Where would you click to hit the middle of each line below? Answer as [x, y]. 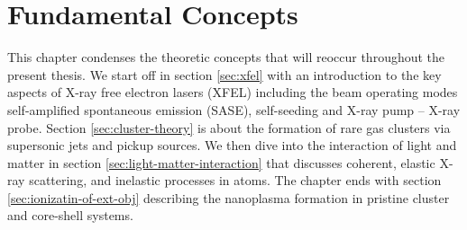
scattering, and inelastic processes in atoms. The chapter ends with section [235, 180]
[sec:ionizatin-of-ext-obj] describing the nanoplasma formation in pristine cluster [229, 197]
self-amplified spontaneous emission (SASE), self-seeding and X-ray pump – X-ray [234, 109]
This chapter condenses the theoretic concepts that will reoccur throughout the [226, 57]
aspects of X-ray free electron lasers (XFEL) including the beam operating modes [233, 92]
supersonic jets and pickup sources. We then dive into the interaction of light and [232, 145]
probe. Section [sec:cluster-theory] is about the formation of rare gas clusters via [229, 127]
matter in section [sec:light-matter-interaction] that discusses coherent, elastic [221, 162]
